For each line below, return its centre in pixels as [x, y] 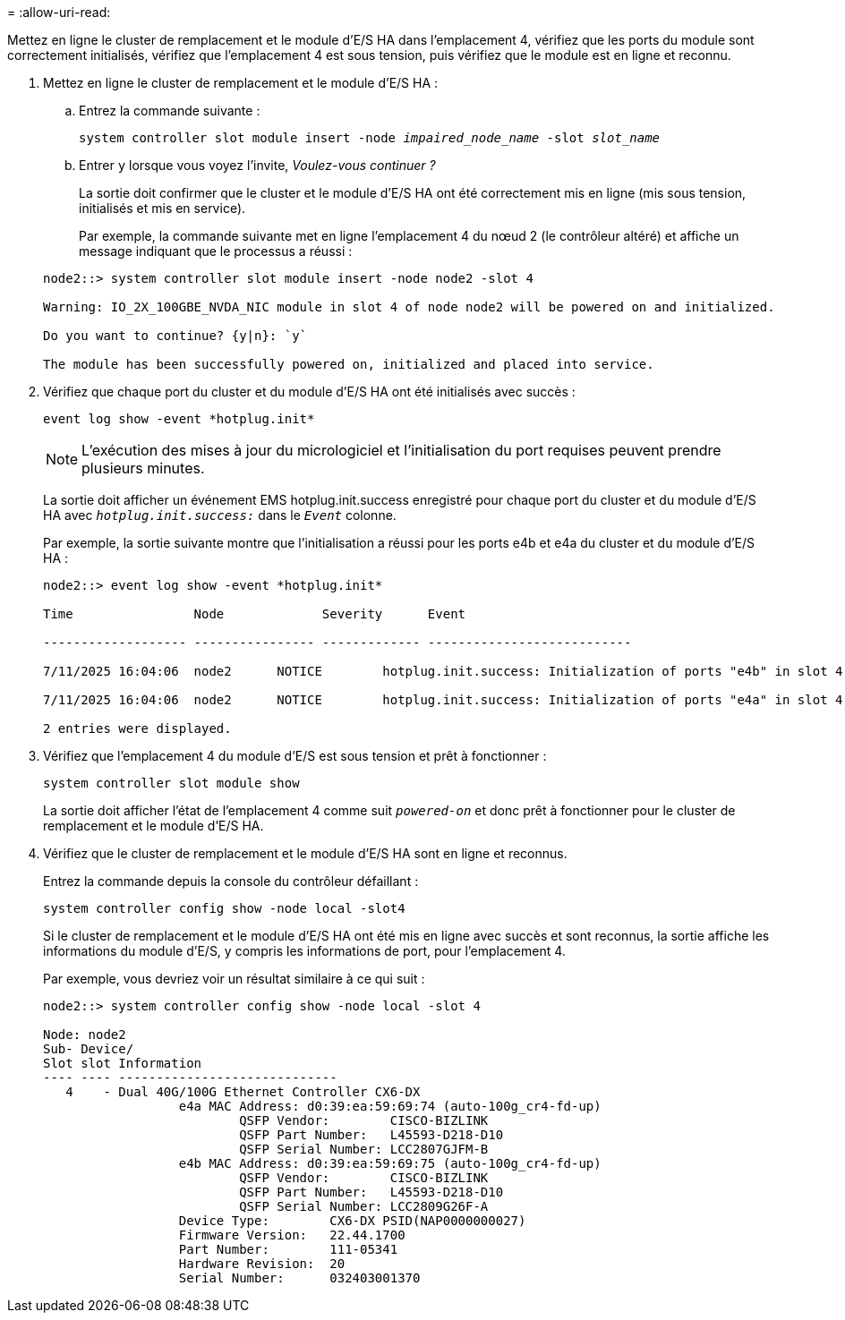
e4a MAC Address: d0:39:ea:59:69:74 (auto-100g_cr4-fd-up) [390, 1106]
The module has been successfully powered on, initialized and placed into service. [349, 364]
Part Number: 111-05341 [288, 1249]
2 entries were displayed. [137, 728]
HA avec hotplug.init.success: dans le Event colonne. [220, 515]
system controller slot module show [171, 783]
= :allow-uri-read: [59, 12]
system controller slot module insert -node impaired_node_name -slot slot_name [370, 138]
